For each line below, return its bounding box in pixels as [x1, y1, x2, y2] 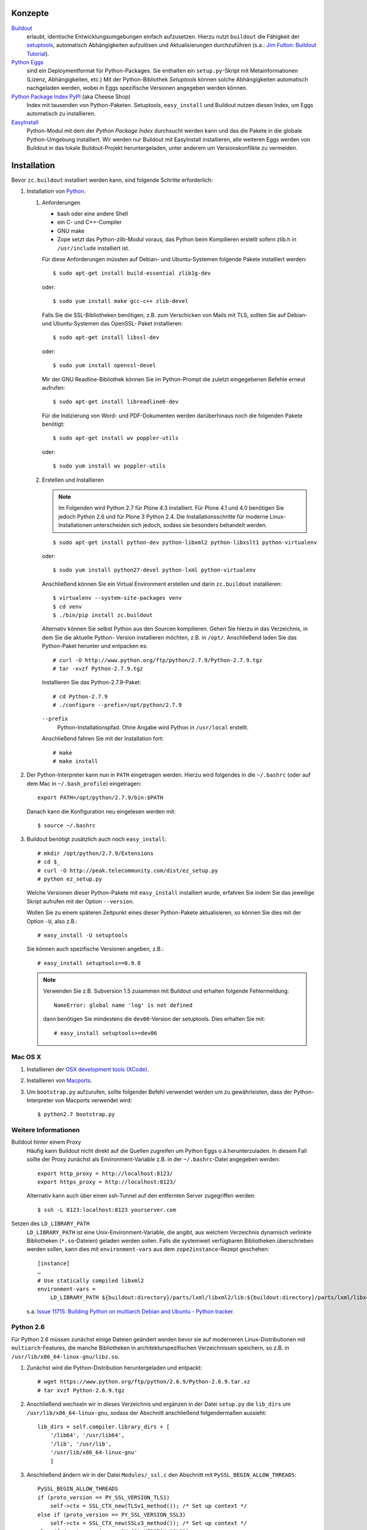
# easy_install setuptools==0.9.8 [37, 960, 141, 966]
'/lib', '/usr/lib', [50, 1440, 112, 1447]
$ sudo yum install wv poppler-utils [53, 463, 166, 469]
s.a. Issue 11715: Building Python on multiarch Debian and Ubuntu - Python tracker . [26, 1307, 235, 1315]
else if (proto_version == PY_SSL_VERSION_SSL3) [37, 1511, 186, 1518]
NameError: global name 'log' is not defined [54, 1001, 193, 1009]
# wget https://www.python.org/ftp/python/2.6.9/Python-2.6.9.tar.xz [37, 1378, 251, 1386]
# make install [53, 758, 98, 765]
